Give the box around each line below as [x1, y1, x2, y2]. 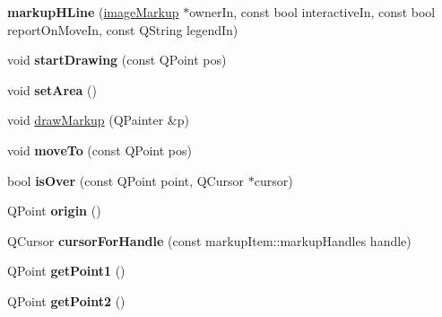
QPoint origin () [7, 201, 101, 220]
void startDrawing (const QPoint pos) [7, 50, 227, 69]
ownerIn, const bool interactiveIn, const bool [189, 3, 436, 21]
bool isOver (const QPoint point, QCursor [7, 171, 245, 189]
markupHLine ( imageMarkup [7, 3, 179, 21]
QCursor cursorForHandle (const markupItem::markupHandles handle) [7, 231, 412, 250]
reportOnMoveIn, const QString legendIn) [7, 20, 238, 39]
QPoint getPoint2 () [7, 291, 126, 310]
